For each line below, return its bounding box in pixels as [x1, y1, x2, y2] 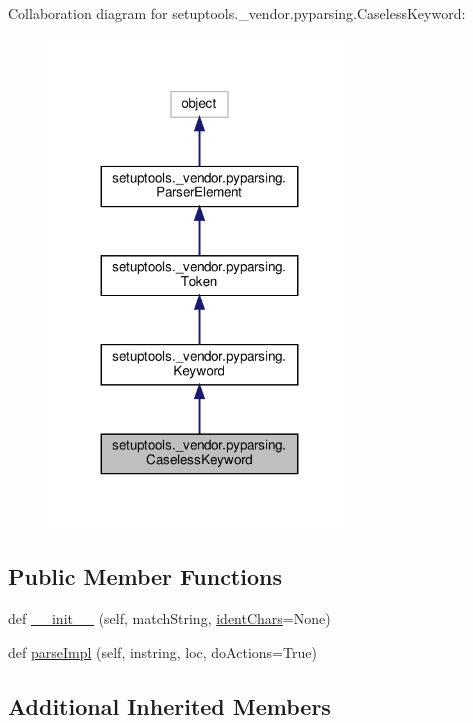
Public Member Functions [8, 561, 282, 592]
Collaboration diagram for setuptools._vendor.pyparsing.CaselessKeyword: [8, 3, 466, 23]
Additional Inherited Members [8, 690, 331, 721]
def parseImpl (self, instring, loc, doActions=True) [8, 641, 317, 662]
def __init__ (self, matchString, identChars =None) [8, 608, 331, 629]
